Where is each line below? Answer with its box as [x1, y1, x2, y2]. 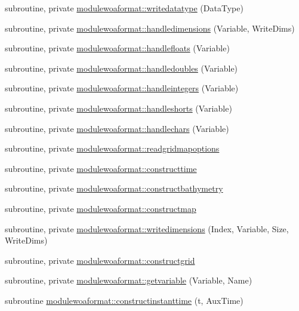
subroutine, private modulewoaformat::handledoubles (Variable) [5, 61, 238, 74]
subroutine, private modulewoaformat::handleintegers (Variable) [5, 82, 239, 94]
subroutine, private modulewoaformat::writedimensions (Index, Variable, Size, [5, 222, 289, 235]
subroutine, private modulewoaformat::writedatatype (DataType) [5, 2, 243, 14]
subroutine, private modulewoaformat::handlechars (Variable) [5, 122, 229, 134]
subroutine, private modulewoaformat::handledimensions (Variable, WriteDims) [5, 21, 295, 34]
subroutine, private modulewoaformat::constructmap [5, 202, 196, 214]
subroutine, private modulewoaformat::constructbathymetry [5, 182, 223, 195]
